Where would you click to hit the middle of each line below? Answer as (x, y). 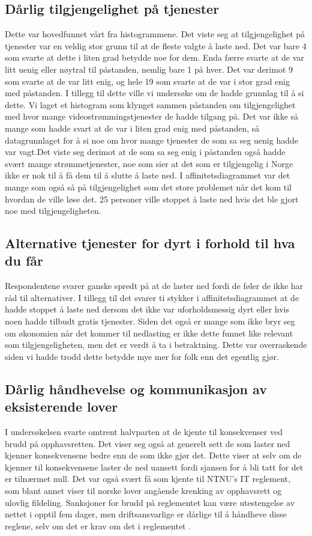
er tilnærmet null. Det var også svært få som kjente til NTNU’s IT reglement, (148, 479)
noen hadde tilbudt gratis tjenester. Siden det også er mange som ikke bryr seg (150, 321)
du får (24, 260)
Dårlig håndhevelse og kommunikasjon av (136, 388)
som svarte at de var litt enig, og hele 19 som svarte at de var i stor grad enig (147, 81)
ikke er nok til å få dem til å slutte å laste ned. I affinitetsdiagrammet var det (148, 175)
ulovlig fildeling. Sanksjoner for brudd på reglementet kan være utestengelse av (150, 502)
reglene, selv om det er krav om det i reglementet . (98, 525)
